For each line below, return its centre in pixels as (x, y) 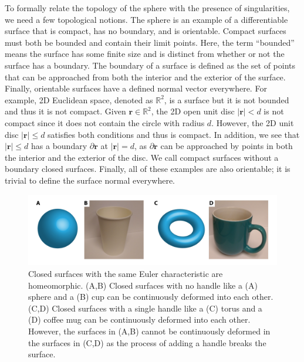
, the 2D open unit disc (193, 111)
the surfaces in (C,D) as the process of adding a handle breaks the (147, 342)
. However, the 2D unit (253, 122)
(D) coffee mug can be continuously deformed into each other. (139, 319)
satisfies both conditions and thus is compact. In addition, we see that (174, 134)
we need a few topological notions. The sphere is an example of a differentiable (146, 19)
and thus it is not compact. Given (65, 111)
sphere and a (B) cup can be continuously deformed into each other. (151, 297)
